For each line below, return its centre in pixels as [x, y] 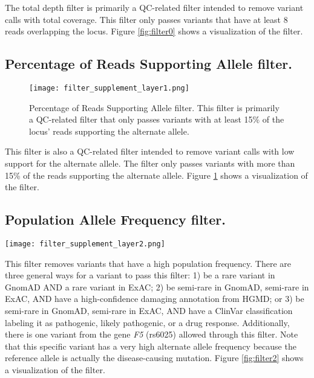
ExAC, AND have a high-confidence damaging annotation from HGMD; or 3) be [155, 299]
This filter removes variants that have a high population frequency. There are [148, 263]
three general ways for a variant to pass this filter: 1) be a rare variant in [140, 275]
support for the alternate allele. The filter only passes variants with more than [150, 163]
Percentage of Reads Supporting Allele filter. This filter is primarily [154, 107]
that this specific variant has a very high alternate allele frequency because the [151, 346]
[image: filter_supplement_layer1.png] [109, 88]
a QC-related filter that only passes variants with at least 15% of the [157, 119]
